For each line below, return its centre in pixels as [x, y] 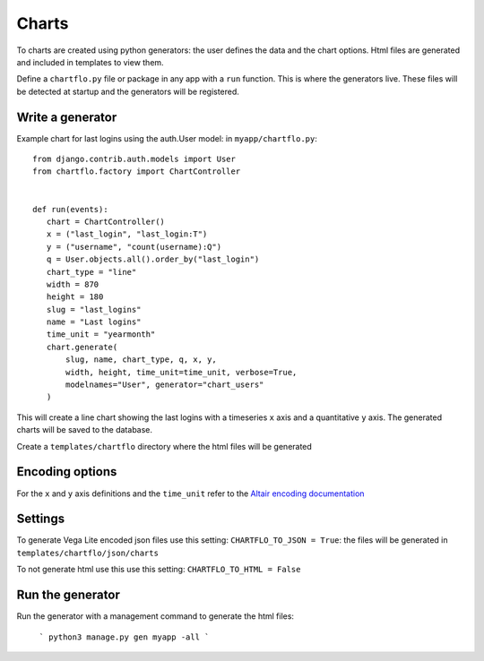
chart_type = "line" [91, 272]
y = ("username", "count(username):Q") [134, 247]
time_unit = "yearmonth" [101, 335]
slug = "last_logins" [94, 309]
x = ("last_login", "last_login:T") [127, 234]
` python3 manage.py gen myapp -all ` [124, 637]
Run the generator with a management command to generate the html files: [156, 616]
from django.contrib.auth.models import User [134, 159]
